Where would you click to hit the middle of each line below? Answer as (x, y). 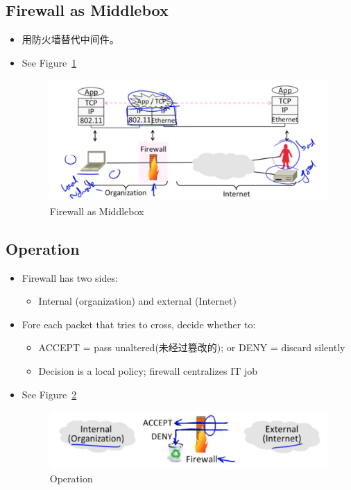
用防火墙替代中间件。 (70, 39)
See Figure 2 (49, 394)
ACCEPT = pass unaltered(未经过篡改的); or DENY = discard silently (192, 347)
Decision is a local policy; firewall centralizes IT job (148, 371)
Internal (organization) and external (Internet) (137, 301)
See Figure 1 (49, 62)
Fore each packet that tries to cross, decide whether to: (139, 324)
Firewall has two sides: (70, 277)
